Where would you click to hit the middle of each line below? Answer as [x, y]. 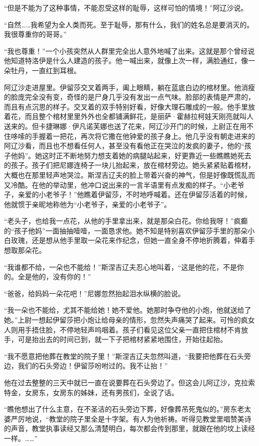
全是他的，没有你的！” [54, 277]
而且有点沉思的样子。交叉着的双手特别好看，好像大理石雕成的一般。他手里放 [129, 106]
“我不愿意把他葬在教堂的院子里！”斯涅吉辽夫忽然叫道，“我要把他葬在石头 [124, 356]
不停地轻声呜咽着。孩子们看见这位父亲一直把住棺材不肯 [150, 329]
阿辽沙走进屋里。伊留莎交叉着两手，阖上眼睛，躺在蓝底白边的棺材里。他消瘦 [129, 87]
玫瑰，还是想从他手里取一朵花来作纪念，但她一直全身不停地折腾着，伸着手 [133, 240]
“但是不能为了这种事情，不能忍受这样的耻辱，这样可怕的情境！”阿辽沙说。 [126, 7]
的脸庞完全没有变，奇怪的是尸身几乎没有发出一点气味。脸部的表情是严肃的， [129, 97]
